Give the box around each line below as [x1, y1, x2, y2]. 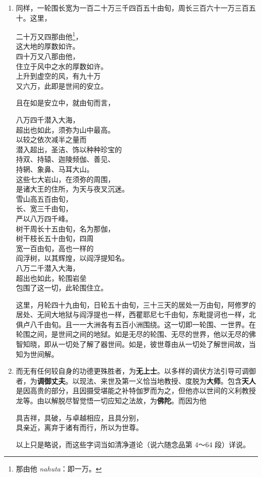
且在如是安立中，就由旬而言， [16, 97, 115, 108]
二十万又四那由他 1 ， [16, 30, 83, 41]
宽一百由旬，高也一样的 [16, 243, 94, 253]
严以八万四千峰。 [16, 213, 73, 223]
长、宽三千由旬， [16, 203, 73, 214]
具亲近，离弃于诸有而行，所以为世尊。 [16, 422, 143, 433]
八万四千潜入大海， [16, 114, 80, 125]
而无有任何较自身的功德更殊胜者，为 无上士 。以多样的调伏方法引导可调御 [16, 366, 256, 376]
